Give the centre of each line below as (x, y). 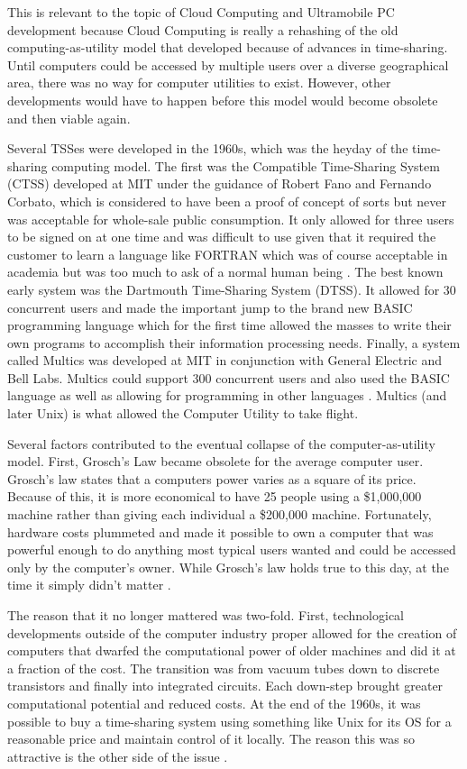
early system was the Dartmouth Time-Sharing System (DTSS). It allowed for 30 (232, 289)
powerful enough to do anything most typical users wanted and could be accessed (232, 549)
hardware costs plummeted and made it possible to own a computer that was (220, 531)
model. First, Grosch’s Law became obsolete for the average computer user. (215, 461)
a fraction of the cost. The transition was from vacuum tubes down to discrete (224, 668)
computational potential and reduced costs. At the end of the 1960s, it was (214, 703)
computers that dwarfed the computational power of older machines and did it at (232, 650)
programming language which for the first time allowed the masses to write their (229, 325)
